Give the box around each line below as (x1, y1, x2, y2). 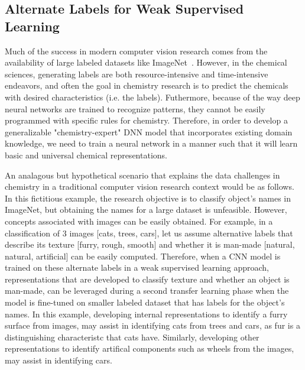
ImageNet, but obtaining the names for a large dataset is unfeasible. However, (5, 203, 287, 216)
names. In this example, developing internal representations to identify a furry (5, 307, 288, 320)
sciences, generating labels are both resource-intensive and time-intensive (5, 67, 268, 80)
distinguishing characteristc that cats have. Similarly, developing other (5, 330, 259, 343)
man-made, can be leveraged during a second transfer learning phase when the (5, 284, 289, 297)
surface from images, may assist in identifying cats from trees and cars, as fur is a (5, 319, 300, 332)
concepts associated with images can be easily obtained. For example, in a (5, 215, 273, 227)
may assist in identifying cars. (5, 354, 112, 366)
